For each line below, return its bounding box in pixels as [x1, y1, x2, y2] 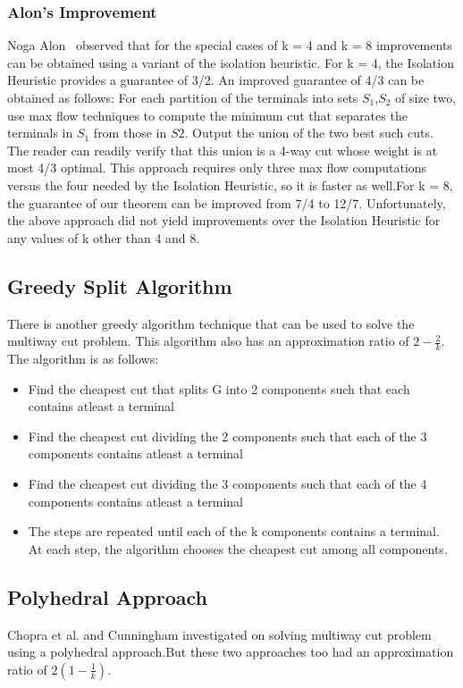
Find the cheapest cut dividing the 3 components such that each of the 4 [28, 474, 427, 492]
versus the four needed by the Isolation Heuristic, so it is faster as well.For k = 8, [7, 175, 453, 194]
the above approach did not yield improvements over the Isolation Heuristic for [7, 211, 441, 230]
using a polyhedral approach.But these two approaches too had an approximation [7, 642, 454, 661]
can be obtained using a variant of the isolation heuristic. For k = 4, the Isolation [7, 53, 454, 71]
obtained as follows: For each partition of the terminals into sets [7, 88, 358, 106]
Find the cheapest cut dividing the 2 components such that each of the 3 [28, 426, 427, 445]
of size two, [395, 88, 457, 106]
